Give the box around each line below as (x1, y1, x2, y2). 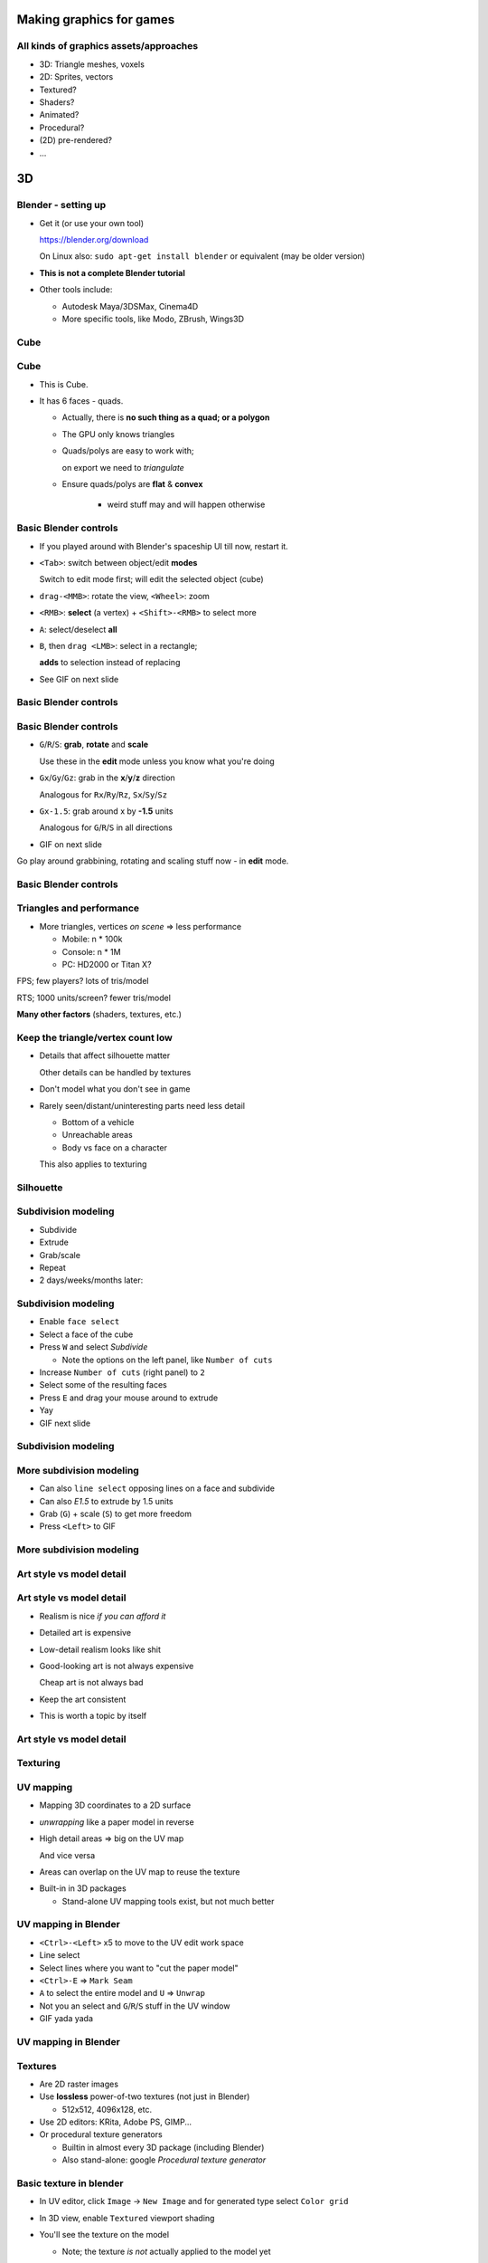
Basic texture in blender (16, 2177, 124, 2190)
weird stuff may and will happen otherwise (107, 499, 266, 511)
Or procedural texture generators (39, 2129, 163, 2140)
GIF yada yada (39, 2013, 94, 2024)
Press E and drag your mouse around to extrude (39, 1392, 219, 1403)
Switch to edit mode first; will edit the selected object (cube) (39, 574, 264, 585)
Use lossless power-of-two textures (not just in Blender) (39, 2091, 250, 2102)
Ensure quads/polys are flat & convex (61, 479, 203, 490)
